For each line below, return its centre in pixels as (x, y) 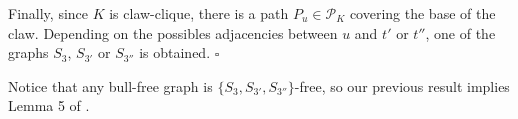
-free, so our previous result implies (402, 85)
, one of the (460, 32)
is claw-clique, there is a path (199, 13)
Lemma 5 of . (49, 105)
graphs (28, 52)
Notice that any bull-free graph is (110, 85)
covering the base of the (422, 13)
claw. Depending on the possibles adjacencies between (173, 32)
